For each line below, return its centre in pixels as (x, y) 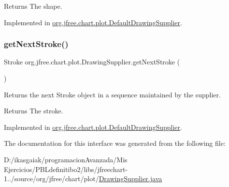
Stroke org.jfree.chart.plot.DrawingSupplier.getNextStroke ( (92, 62)
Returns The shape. (33, 6)
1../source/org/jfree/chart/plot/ (51, 179)
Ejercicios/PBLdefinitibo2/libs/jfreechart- (66, 169)
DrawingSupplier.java (130, 179)
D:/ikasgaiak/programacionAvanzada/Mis (66, 159)
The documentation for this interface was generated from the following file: (115, 143)
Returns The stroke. (34, 111)
